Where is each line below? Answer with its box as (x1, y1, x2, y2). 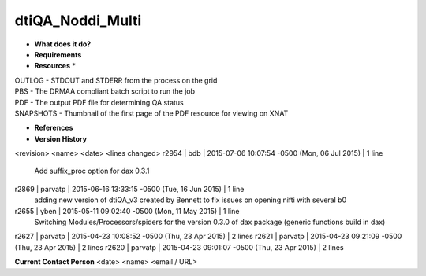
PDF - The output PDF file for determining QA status (14, 98, 185, 107)
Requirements (34, 50, 82, 59)
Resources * (34, 61, 77, 71)
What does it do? (34, 39, 92, 49)
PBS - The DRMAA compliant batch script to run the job (14, 86, 196, 96)
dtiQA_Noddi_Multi (14, 12, 142, 29)
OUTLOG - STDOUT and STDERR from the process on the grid (14, 75, 218, 85)
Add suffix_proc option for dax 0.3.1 (34, 166, 150, 176)
